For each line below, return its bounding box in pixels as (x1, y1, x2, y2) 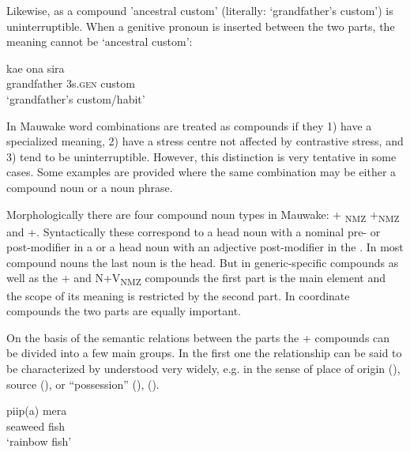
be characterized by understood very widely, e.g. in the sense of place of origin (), (6, 360, 401, 376)
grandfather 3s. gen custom (6, 75, 135, 92)
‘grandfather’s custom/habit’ (6, 90, 145, 107)
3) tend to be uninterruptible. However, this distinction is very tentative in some (6, 148, 397, 164)
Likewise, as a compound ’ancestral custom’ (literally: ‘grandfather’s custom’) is (6, 2, 393, 18)
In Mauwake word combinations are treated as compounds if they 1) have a (6, 117, 372, 134)
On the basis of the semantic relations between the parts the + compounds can (6, 329, 390, 345)
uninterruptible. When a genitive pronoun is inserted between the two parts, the (6, 17, 395, 34)
